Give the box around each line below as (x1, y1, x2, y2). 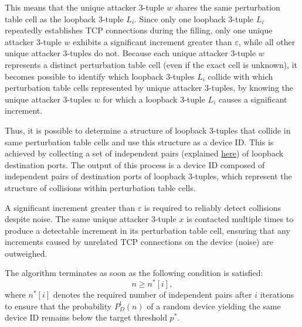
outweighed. (5, 247, 47, 259)
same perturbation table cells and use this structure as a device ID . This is (5, 135, 274, 148)
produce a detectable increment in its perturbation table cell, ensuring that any (5, 224, 290, 236)
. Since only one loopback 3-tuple (134, 12, 254, 25)
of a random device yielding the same (147, 299, 281, 312)
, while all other (238, 35, 296, 47)
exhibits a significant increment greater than (73, 35, 232, 47)
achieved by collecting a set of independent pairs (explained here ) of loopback (5, 147, 284, 159)
